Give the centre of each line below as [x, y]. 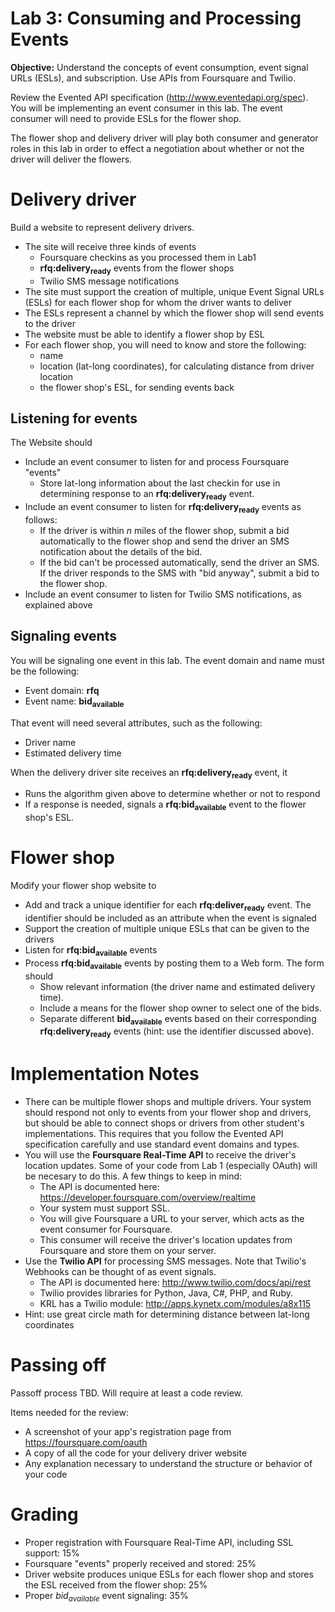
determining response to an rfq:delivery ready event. [147, 495]
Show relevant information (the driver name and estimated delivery [177, 986]
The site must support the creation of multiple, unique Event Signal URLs [174, 291]
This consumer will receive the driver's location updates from [166, 1240]
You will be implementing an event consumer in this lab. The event [146, 108]
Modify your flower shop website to [83, 886]
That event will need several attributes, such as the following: [136, 723]
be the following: [45, 671]
